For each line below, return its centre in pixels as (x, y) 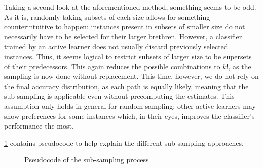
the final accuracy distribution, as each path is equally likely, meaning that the (126, 86)
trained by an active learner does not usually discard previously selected (116, 46)
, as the (240, 66)
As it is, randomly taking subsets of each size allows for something (107, 16)
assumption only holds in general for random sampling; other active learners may (130, 106)
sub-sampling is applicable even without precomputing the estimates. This (119, 96)
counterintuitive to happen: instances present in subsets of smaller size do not (125, 27)
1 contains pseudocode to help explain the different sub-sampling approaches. (124, 142)
